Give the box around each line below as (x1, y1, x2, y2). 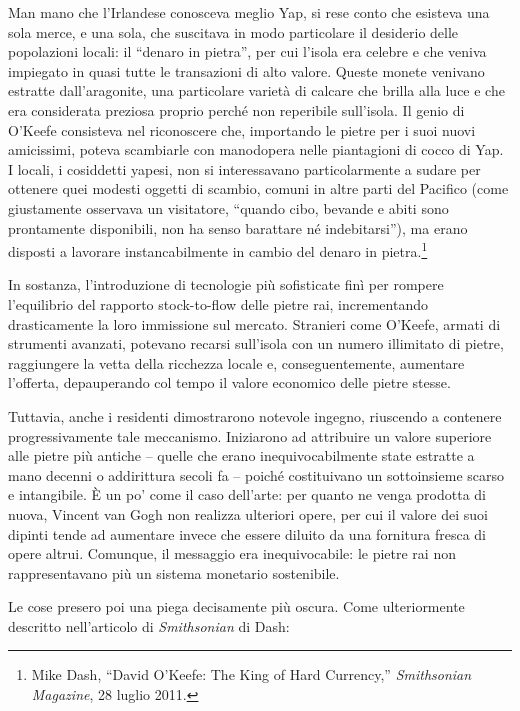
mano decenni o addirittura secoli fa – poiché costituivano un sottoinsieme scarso (8, 464, 505, 485)
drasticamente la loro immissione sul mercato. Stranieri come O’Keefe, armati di (8, 313, 501, 334)
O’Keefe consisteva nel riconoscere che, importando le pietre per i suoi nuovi (8, 119, 476, 140)
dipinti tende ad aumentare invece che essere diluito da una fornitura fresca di (8, 523, 486, 544)
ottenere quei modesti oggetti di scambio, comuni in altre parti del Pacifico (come (8, 178, 509, 199)
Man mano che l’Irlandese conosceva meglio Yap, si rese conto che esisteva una (8, 2, 490, 22)
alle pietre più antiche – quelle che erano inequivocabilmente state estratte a (8, 445, 475, 466)
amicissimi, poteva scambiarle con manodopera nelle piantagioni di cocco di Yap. (8, 139, 504, 160)
